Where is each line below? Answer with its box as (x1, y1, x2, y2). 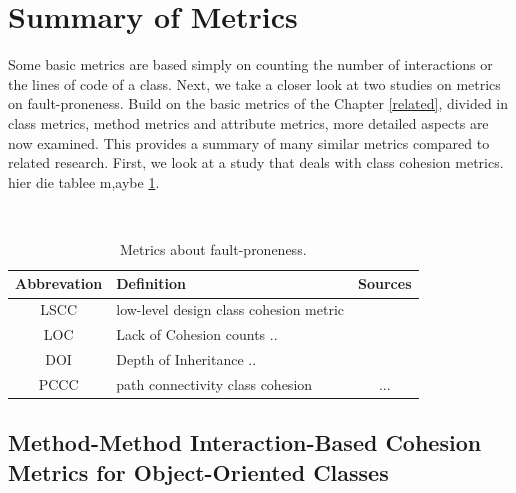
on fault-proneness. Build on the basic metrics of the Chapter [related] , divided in (8, 93, 509, 114)
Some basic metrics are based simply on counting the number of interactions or (8, 54, 493, 75)
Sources (358, 273, 412, 294)
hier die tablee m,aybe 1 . (8, 171, 160, 192)
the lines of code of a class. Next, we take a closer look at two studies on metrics (8, 73, 501, 94)
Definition (116, 273, 187, 294)
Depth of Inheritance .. (116, 349, 257, 369)
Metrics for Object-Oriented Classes (8, 456, 389, 487)
